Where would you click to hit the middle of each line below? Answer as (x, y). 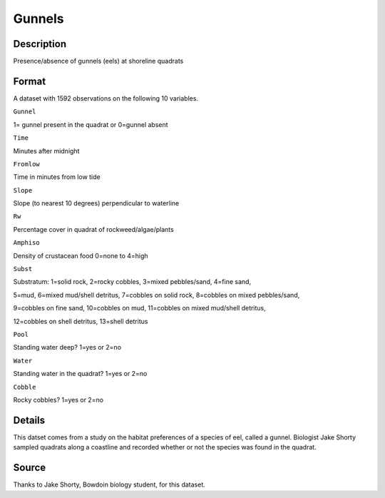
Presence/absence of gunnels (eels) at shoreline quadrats (98, 61)
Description (40, 44)
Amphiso (27, 243)
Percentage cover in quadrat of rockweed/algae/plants (93, 229)
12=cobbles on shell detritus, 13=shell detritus (81, 321)
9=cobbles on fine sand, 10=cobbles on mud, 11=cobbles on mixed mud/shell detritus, (140, 308)
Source (30, 468)
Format (30, 81)
